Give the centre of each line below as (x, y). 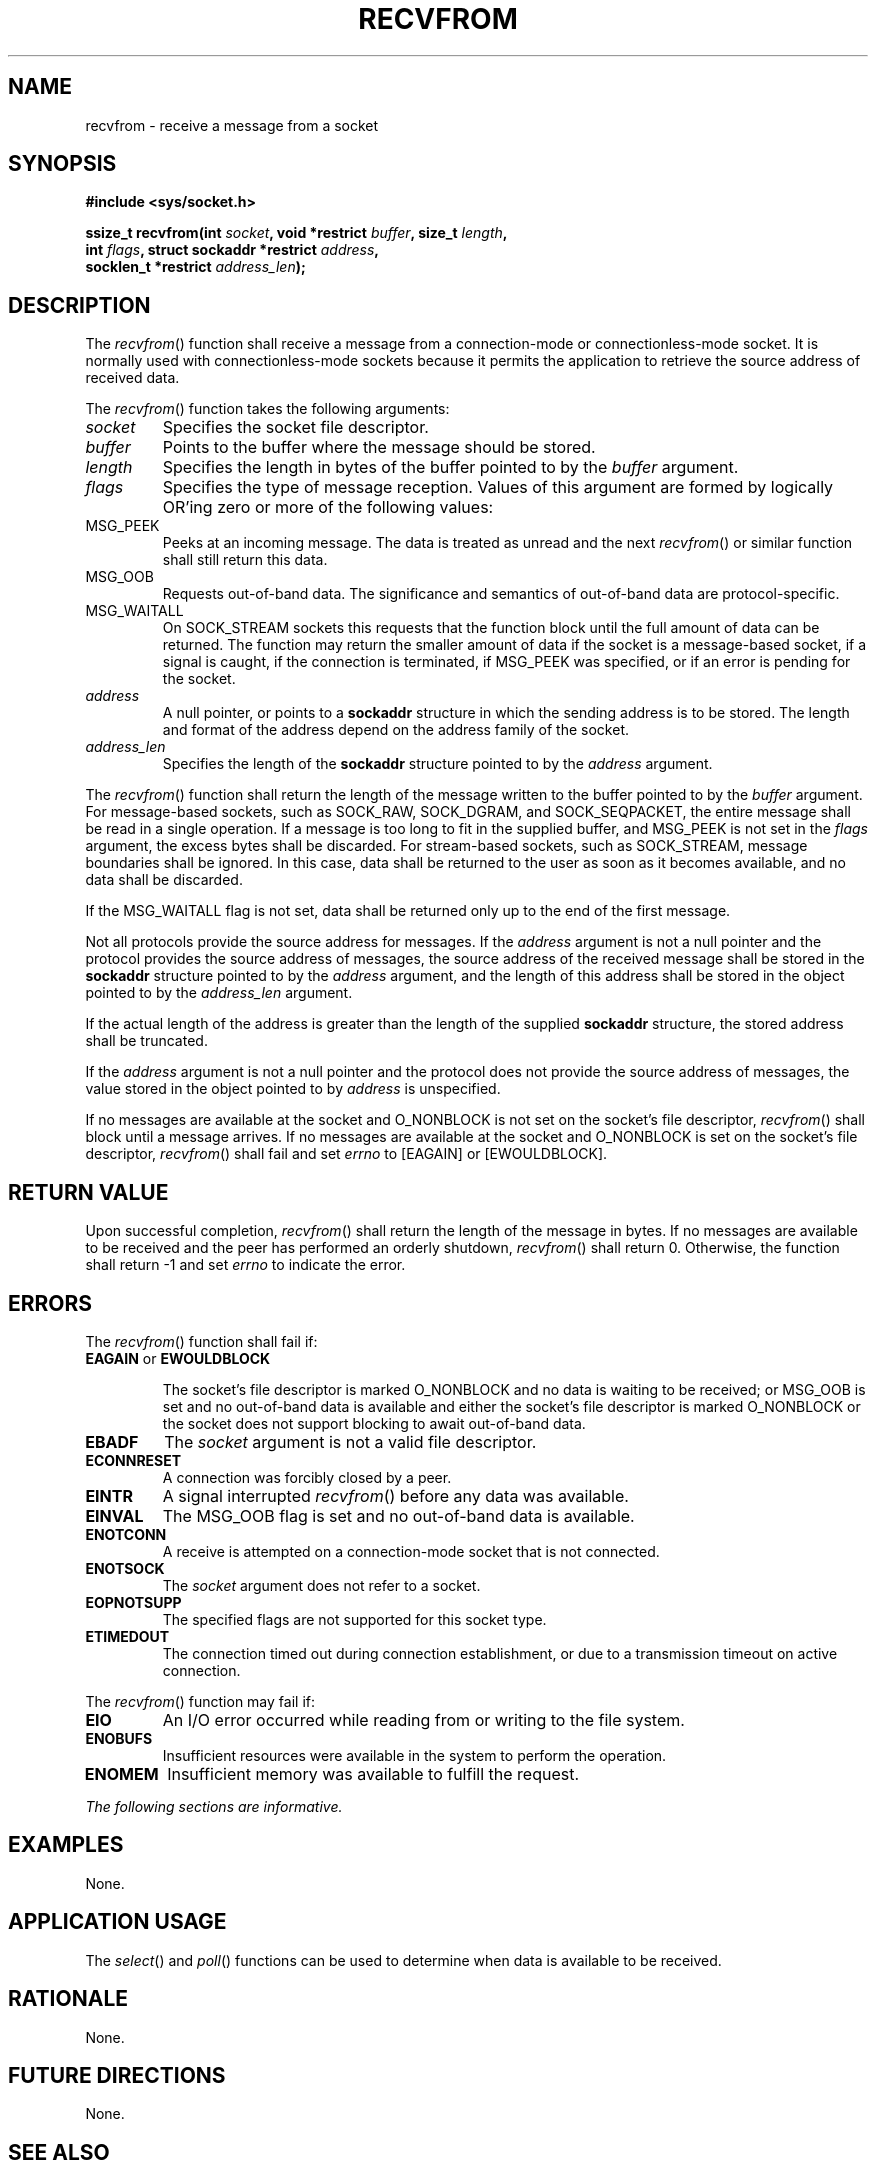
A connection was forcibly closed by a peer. (307, 1477)
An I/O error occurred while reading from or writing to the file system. (423, 1719)
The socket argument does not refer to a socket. (321, 1585)
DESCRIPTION (79, 305)
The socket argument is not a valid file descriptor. (350, 1441)
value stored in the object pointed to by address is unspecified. (293, 1089)
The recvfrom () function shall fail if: (201, 1341)
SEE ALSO (59, 2152)
